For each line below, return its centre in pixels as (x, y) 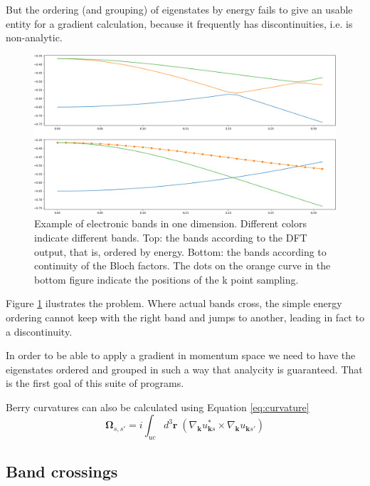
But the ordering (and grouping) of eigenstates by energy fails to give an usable (179, 9)
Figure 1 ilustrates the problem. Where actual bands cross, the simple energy (174, 303)
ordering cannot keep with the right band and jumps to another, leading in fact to (185, 317)
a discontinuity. (39, 331)
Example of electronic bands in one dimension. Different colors (171, 223)
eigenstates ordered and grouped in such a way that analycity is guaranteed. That (184, 369)
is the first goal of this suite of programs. (95, 383)
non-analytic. (34, 37)
